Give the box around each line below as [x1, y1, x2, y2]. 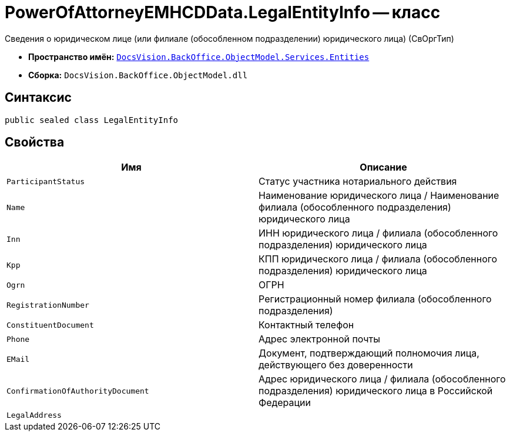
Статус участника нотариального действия [259, 175, 457, 188]
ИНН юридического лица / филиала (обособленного [259, 227, 498, 239]
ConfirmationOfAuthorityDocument [6, 386, 149, 395]
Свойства [5, 135, 65, 150]
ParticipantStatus [6, 177, 85, 186]
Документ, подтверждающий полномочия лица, [259, 347, 479, 360]
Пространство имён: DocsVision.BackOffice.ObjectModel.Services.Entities [28, 51, 370, 62]
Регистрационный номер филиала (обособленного [259, 293, 492, 305]
